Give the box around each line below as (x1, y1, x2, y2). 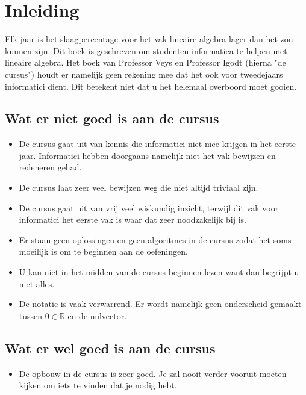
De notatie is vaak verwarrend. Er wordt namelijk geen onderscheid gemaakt (19, 297, 302, 310)
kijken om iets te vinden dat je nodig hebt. (19, 379, 177, 391)
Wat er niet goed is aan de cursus (5, 109, 219, 128)
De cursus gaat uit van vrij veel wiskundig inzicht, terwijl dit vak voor (19, 201, 279, 214)
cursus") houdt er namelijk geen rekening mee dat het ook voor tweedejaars (5, 67, 283, 80)
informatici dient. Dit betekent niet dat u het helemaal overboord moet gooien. (5, 79, 297, 92)
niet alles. (19, 277, 55, 290)
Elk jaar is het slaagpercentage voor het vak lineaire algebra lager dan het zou (5, 33, 293, 45)
